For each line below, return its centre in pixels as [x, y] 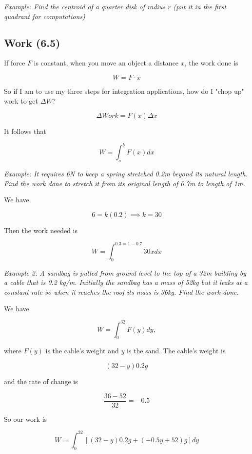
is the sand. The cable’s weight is [176, 351]
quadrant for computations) [45, 16]
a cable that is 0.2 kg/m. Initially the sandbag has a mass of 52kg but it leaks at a [126, 282]
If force [15, 63]
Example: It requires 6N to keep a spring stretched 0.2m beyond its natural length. [126, 174]
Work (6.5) [32, 42]
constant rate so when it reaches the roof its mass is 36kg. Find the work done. [121, 292]
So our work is [26, 419]
